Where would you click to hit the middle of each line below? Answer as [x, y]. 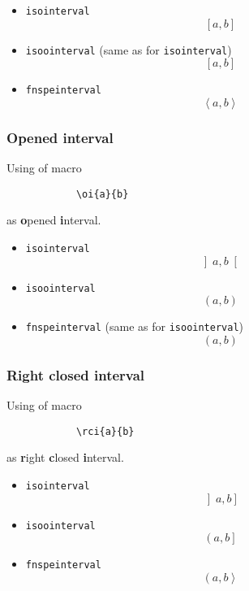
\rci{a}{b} [105, 431]
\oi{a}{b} [102, 194]
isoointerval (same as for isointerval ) [129, 49]
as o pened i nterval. [54, 220]
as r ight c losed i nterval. [65, 457]
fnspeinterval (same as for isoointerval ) [135, 326]
